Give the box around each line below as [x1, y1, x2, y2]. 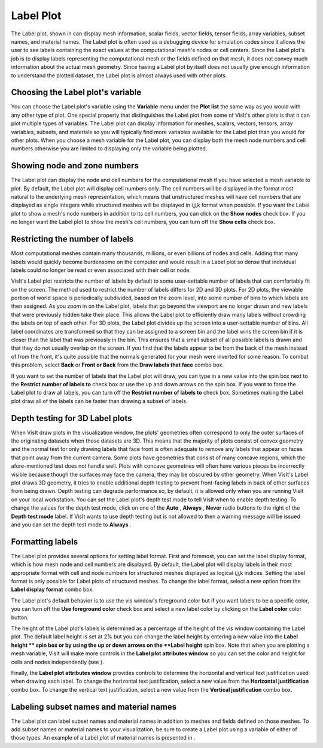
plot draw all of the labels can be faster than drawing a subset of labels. [11, 397, 188, 404]
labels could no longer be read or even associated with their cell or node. [11, 267, 191, 274]
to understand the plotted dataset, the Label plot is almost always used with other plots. [11, 72, 227, 79]
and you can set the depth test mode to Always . [11, 521, 132, 528]
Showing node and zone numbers [11, 160, 139, 171]
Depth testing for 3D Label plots [11, 413, 132, 423]
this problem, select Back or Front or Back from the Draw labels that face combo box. [11, 361, 224, 368]
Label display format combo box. [11, 586, 94, 593]
